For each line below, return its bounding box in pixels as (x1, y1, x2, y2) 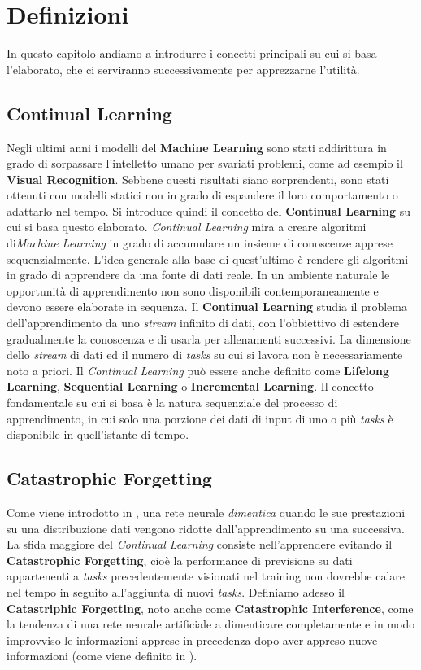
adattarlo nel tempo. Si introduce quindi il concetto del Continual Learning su (7, 202, 411, 219)
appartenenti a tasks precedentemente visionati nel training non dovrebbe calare (7, 567, 406, 585)
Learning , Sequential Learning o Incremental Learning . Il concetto (7, 378, 374, 395)
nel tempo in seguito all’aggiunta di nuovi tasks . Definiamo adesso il (7, 583, 345, 600)
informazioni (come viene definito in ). (7, 647, 197, 664)
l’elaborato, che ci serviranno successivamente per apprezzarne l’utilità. (7, 60, 360, 77)
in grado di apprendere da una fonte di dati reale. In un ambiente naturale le (7, 266, 390, 283)
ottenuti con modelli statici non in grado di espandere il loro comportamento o (7, 186, 398, 204)
